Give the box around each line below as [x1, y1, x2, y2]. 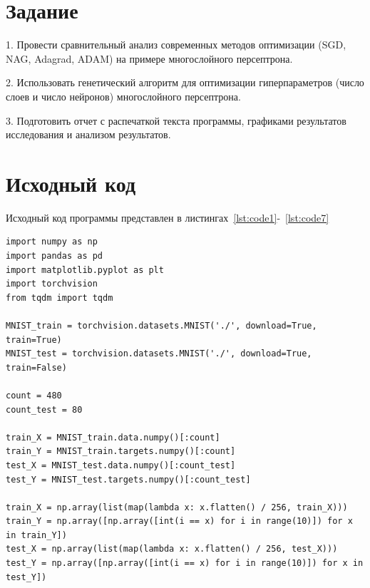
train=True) [6, 334, 62, 345]
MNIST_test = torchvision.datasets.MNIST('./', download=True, [6, 349, 312, 359]
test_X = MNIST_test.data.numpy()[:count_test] [6, 460, 236, 470]
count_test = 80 [6, 404, 83, 415]
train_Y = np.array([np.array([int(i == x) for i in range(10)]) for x [6, 516, 353, 527]
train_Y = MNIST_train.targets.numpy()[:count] [6, 446, 236, 457]
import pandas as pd [6, 251, 103, 261]
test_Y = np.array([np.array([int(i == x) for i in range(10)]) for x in [6, 558, 364, 569]
